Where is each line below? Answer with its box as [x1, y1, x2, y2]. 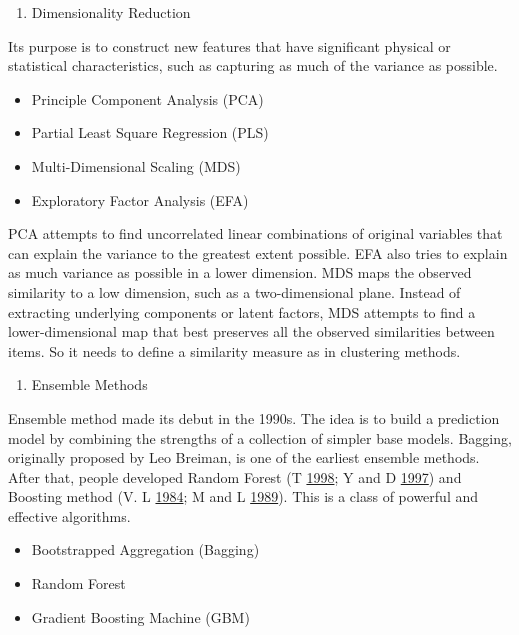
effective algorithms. [8, 505, 131, 526]
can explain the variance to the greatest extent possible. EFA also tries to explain [8, 242, 508, 263]
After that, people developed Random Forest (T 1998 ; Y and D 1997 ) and [8, 466, 462, 487]
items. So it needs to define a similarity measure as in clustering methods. [8, 340, 461, 361]
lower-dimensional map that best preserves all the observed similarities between [8, 321, 495, 342]
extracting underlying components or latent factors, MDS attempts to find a [8, 301, 476, 322]
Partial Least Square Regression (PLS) [31, 122, 269, 143]
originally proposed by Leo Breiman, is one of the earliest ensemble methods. [8, 447, 480, 468]
